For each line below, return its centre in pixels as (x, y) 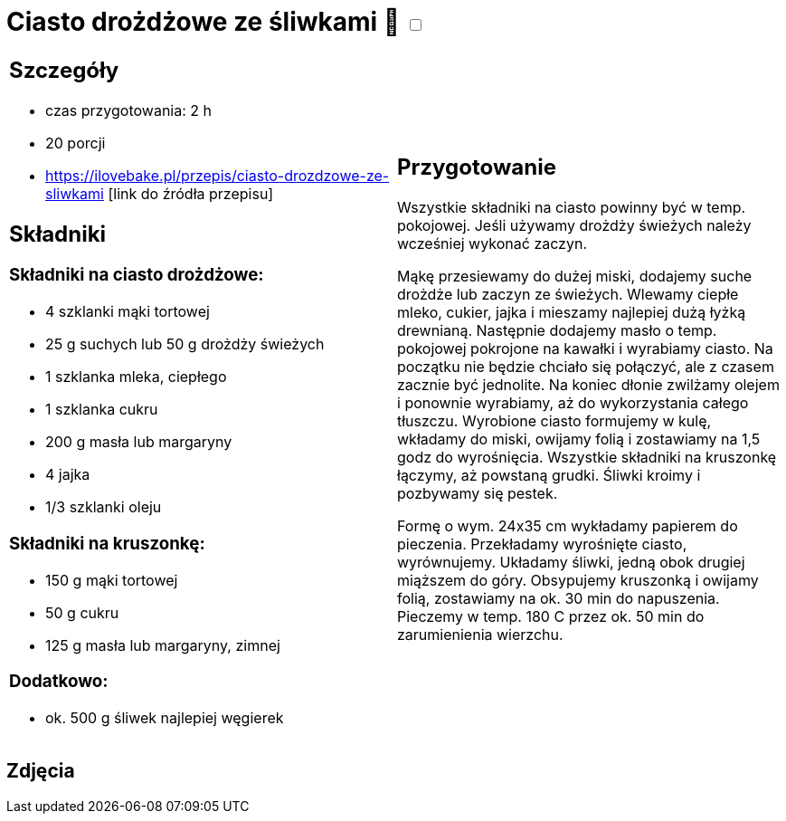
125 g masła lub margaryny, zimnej (163, 645)
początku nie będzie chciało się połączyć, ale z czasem (586, 367)
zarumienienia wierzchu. (480, 635)
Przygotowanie (477, 167)
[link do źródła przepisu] (191, 193)
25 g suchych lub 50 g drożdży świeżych (185, 344)
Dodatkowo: (59, 682)
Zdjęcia (41, 771)
